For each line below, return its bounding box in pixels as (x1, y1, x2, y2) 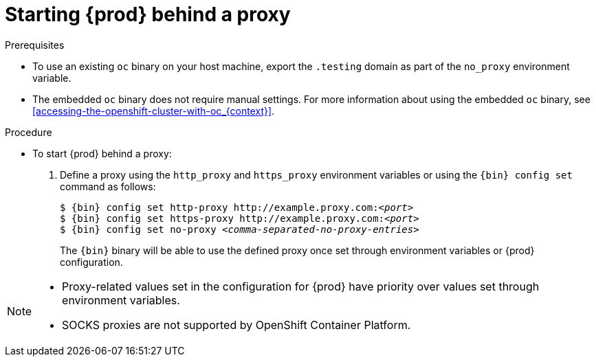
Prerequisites (5, 38, 65, 51)
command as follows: (60, 180, 156, 192)
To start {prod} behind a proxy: (32, 147, 172, 159)
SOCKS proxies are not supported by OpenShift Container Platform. (62, 317, 411, 332)
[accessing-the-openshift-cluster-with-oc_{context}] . (32, 104, 275, 117)
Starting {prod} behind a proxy (5, 3, 291, 26)
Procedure (5, 126, 52, 138)
